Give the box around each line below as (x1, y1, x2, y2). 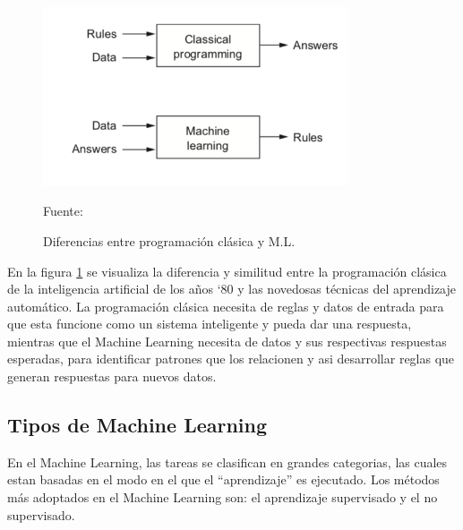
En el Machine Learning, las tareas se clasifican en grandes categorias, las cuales (7, 452, 448, 471)
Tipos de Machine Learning (7, 411, 268, 439)
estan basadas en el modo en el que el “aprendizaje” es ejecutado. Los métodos (7, 470, 440, 489)
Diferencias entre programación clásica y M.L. (43, 231, 296, 250)
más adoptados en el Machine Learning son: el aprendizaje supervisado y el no (7, 488, 438, 507)
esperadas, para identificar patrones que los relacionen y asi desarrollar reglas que (7, 349, 455, 368)
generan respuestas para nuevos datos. (7, 367, 217, 386)
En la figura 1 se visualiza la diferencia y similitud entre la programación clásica (7, 261, 447, 280)
